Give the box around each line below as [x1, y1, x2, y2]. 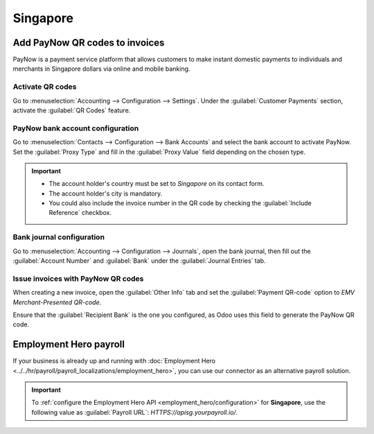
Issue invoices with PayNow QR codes [12, 274, 144, 284]
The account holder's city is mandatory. [48, 189, 163, 198]
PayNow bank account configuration [12, 123, 139, 133]
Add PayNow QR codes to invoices [12, 37, 165, 49]
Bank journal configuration [12, 232, 105, 242]
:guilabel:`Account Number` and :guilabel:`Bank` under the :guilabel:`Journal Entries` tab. [12, 257, 266, 265]
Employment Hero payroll [12, 338, 125, 350]
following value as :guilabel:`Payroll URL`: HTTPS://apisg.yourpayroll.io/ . [31, 408, 238, 416]
